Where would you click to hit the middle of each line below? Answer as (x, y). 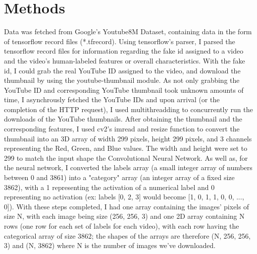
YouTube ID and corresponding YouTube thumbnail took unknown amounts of (124, 90)
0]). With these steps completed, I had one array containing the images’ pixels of (127, 206)
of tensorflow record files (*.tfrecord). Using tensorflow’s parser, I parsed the (120, 41)
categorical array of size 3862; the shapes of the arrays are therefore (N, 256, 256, (127, 235)
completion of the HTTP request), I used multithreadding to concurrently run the (128, 109)
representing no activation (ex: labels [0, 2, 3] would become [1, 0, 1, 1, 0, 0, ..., (124, 197)
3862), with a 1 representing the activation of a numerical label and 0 (109, 187)
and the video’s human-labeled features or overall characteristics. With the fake (125, 60)
